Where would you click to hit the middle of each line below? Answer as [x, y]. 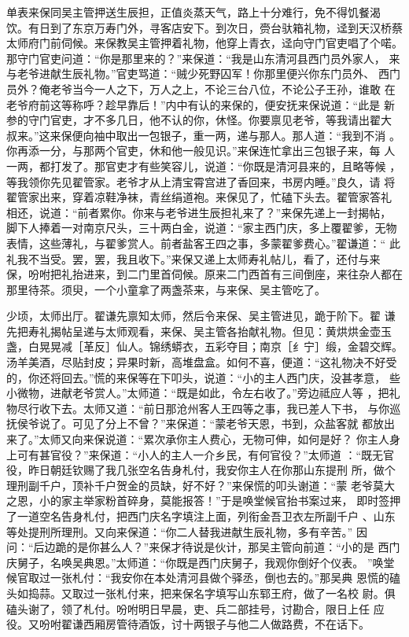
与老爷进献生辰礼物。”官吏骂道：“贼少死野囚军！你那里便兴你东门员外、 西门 [203, 74]
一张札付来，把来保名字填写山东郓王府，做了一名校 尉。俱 [245, 593]
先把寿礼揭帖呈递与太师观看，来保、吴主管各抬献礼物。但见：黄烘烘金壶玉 [199, 331]
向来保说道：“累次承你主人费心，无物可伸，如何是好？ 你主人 [230, 439]
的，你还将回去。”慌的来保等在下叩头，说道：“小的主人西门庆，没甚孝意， [196, 377]
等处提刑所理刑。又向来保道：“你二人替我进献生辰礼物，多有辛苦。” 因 [187, 531]
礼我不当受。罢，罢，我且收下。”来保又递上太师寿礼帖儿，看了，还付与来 [193, 258]
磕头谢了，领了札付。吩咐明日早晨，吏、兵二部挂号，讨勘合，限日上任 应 [195, 608]
